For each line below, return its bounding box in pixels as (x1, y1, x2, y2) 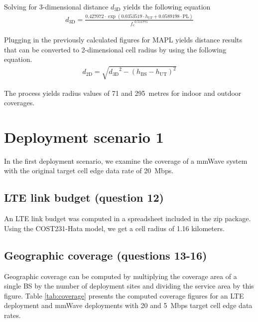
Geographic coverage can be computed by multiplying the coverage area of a (4, 271, 237, 281)
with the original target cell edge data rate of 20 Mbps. (4, 165, 174, 176)
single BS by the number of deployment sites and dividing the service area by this (4, 281, 254, 291)
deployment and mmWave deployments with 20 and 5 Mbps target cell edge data (4, 300, 253, 311)
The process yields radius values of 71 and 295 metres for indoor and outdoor (4, 87, 242, 98)
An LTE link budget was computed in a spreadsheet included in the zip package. (4, 213, 251, 224)
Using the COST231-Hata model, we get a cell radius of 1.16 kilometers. (4, 223, 225, 233)
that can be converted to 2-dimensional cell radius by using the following (4, 44, 226, 54)
